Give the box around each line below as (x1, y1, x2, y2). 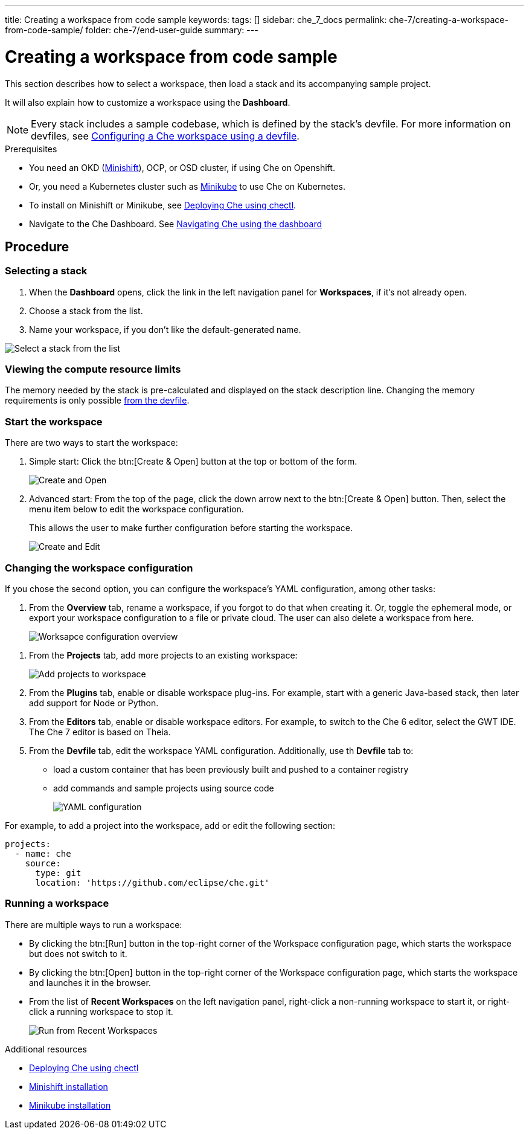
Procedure (5, 239, 69, 254)
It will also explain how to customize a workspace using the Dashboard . (5, 97, 290, 108)
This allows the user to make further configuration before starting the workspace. (29, 523, 353, 533)
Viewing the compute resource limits (5, 363, 181, 376)
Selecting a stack (5, 265, 88, 277)
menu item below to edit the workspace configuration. (29, 504, 244, 515)
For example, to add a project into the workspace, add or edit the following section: (5, 820, 335, 831)
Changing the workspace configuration (5, 561, 193, 574)
